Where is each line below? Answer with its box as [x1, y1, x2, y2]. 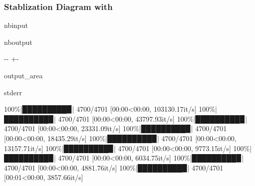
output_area [4, 70, 43, 80]
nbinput [4, 20, 28, 30]
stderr [4, 87, 22, 97]
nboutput [4, 36, 32, 47]
